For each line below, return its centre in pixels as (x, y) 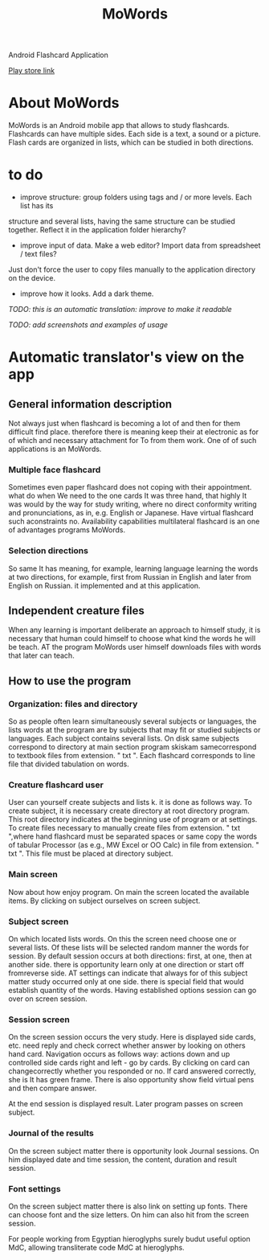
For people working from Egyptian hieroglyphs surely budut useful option (129, 1238)
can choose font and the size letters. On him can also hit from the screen (129, 1214)
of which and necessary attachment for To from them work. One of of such (132, 441)
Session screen (39, 1020)
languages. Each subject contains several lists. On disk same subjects (124, 739)
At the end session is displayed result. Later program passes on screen (126, 1104)
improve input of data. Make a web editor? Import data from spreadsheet (140, 245)
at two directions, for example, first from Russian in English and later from (130, 577)
